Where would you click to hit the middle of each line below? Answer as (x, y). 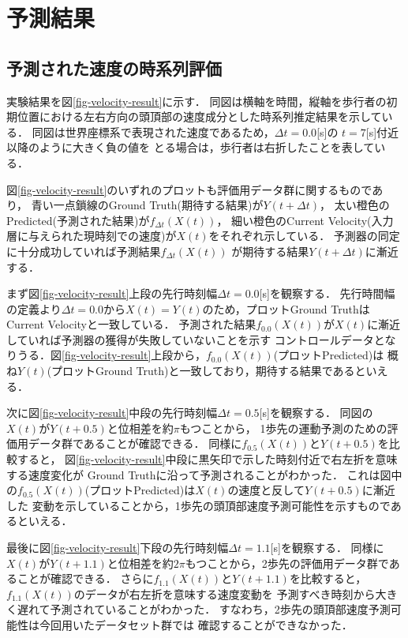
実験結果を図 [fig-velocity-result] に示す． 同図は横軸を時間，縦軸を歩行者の (197, 101)
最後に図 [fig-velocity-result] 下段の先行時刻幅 (118, 548)
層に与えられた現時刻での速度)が (92, 236)
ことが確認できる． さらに (85, 578)
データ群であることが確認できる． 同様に (135, 443)
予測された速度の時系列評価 (114, 68)
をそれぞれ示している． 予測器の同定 (304, 236)
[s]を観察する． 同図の (316, 413)
